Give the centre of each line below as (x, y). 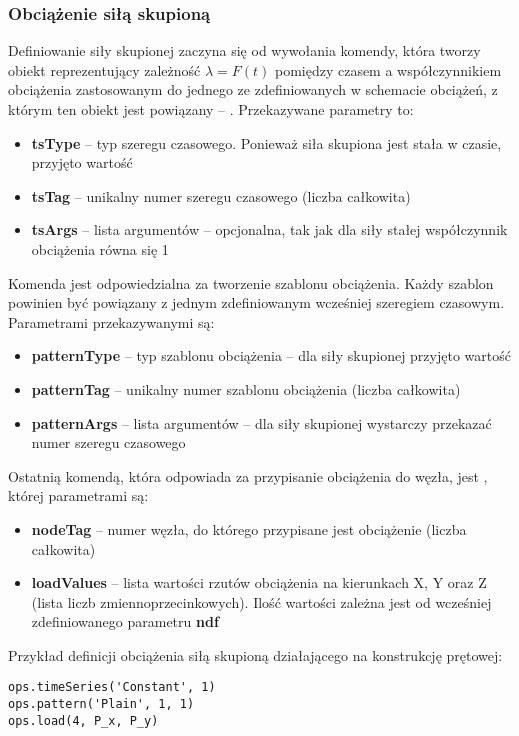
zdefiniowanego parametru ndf (125, 621)
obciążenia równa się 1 (100, 248)
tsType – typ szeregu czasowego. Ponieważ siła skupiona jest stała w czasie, (266, 142)
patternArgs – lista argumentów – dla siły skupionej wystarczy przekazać (261, 422)
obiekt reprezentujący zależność (104, 69)
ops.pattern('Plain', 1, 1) (101, 704)
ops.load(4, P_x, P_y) (83, 720)
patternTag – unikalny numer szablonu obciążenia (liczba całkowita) (246, 388)
